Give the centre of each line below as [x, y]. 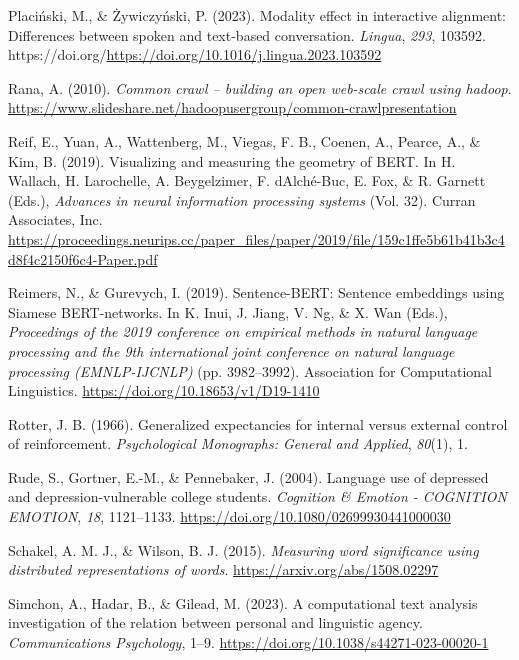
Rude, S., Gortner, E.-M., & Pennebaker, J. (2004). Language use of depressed [248, 476]
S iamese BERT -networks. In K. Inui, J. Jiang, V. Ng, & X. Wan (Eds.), [228, 311]
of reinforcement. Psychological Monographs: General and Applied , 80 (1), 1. [238, 443]
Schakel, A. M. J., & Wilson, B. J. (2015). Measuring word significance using [243, 549]
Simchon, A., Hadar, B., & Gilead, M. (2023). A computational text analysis [243, 602]
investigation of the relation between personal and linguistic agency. [215, 622]
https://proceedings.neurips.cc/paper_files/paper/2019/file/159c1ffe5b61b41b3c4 [256, 238]
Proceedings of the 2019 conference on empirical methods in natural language [243, 331]
